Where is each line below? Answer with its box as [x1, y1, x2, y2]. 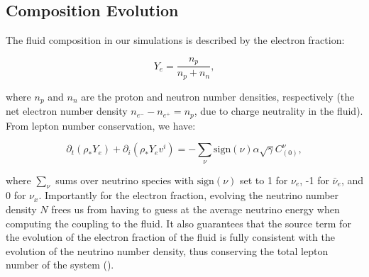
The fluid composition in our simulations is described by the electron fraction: [6, 33, 345, 47]
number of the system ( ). [6, 257, 114, 272]
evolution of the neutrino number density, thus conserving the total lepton [6, 243, 329, 258]
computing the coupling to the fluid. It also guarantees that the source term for [6, 215, 351, 230]
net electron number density [6, 103, 128, 118]
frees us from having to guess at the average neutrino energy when [51, 202, 340, 217]
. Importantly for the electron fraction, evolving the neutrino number [38, 188, 339, 203]
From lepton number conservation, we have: [6, 118, 196, 132]
